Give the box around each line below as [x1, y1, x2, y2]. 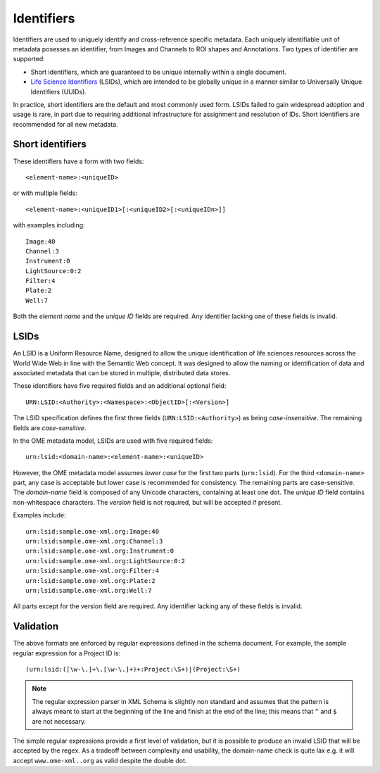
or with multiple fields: [13, 189, 77, 197]
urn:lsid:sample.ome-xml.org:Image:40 [25, 527, 160, 535]
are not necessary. [32, 717, 87, 725]
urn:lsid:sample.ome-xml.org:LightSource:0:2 [25, 557, 186, 565]
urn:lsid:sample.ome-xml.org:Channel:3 [25, 537, 163, 546]
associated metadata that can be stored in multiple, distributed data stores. [13, 368, 231, 377]
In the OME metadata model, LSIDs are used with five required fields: [13, 436, 213, 445]
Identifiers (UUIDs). [30, 87, 87, 96]
